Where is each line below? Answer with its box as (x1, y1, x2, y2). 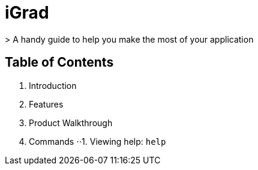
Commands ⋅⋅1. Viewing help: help (29, 136, 166, 147)
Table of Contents (5, 55, 114, 70)
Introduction (29, 80, 77, 91)
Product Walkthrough (29, 117, 113, 128)
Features (29, 99, 64, 109)
